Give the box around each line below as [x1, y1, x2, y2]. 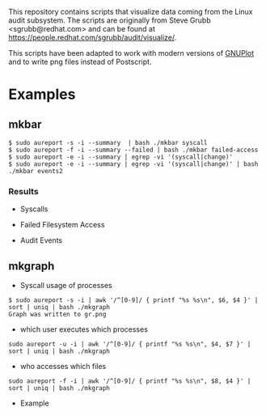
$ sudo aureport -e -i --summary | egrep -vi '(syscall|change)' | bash [8, 160, 259, 168]
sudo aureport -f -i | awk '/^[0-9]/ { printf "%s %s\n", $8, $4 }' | [8, 377, 251, 385]
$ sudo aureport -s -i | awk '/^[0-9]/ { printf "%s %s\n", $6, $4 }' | [8, 296, 259, 304]
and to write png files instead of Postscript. [8, 57, 152, 66]
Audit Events [19, 236, 63, 245]
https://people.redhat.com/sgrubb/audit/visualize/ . [8, 32, 177, 42]
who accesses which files [19, 362, 107, 371]
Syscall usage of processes [19, 281, 112, 291]
